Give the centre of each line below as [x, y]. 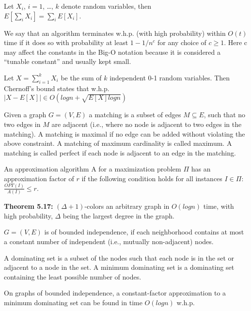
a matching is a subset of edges [135, 115]
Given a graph [25, 115]
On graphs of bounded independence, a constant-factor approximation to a [115, 293]
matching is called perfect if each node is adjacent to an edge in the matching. [120, 152]
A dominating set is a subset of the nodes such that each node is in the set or [119, 257]
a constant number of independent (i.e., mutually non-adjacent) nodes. [109, 241]
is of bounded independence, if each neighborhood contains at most [144, 232]
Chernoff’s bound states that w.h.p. [57, 88]
